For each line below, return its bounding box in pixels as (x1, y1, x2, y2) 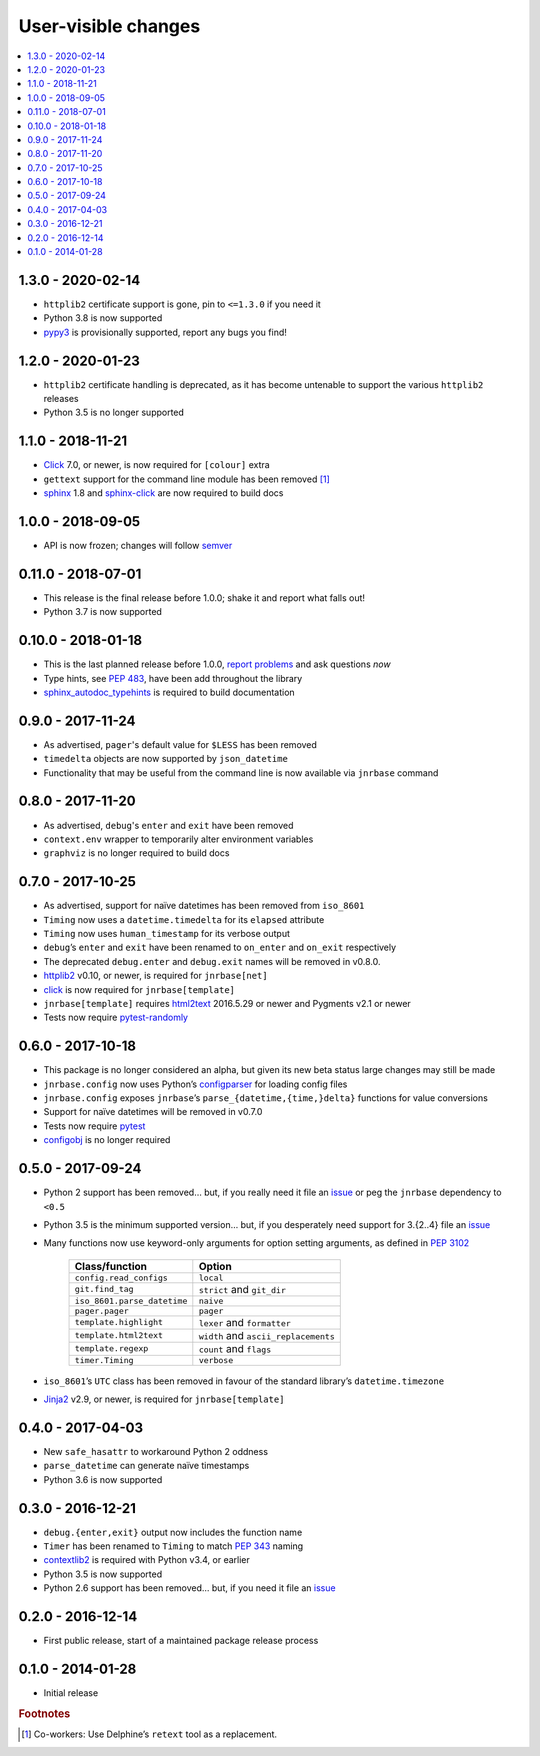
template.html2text (74, 1330, 164, 1341)
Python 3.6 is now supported (43, 1473, 163, 1485)
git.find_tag (74, 1284, 134, 1295)
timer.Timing (74, 1355, 134, 1365)
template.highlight (74, 1317, 164, 1328)
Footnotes (18, 1706, 71, 1720)
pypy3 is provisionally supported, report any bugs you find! (43, 326, 287, 338)
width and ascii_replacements (198, 1328, 335, 1342)
